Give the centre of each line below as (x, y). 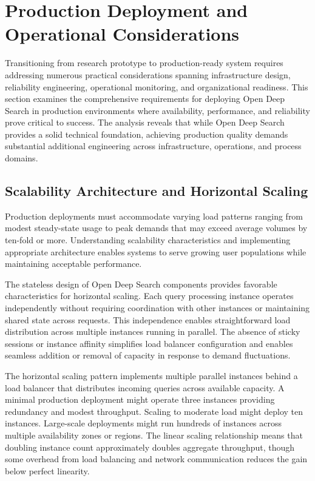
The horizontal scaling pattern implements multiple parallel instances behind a (151, 375)
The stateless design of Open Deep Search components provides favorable (141, 284)
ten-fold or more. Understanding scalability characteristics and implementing (148, 240)
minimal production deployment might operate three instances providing (140, 399)
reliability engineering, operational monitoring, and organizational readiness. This (157, 86)
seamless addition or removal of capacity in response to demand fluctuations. (148, 355)
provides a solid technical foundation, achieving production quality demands (147, 134)
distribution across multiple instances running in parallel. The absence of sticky (153, 331)
